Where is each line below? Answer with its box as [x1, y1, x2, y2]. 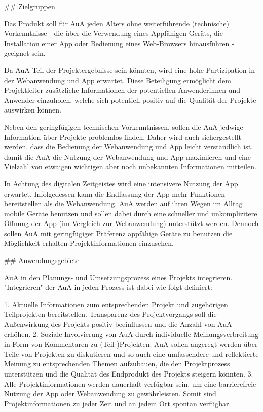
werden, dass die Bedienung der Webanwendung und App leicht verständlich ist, [4, 141, 253, 152]
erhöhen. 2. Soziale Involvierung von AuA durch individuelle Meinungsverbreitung [4, 328, 259, 339]
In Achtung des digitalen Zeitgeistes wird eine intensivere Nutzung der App [4, 178, 238, 189]
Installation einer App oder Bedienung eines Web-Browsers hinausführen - [4, 38, 234, 48]
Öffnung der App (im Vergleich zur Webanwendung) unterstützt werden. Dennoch [4, 218, 259, 229]
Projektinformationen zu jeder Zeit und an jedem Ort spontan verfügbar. [4, 398, 231, 408]
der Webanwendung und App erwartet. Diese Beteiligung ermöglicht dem [4, 74, 231, 85]
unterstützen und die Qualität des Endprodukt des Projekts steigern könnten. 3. [4, 368, 253, 379]
